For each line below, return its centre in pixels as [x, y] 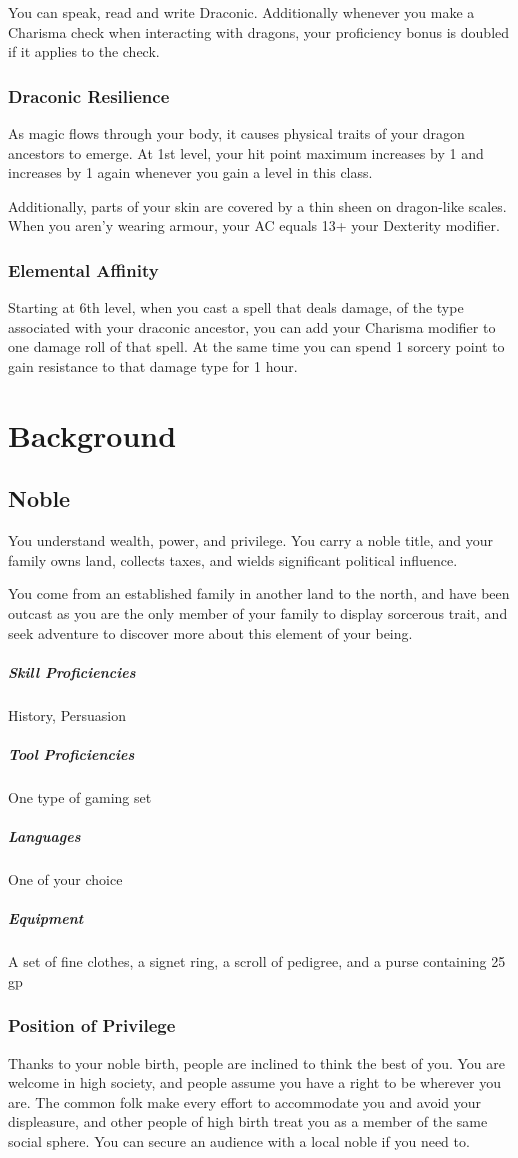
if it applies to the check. [84, 51]
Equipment [46, 918]
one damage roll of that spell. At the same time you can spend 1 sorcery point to [256, 346]
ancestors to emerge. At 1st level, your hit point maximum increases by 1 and [246, 152]
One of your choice [65, 878]
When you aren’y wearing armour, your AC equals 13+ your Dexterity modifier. [254, 225]
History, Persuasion [67, 714]
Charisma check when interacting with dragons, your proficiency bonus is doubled [259, 31]
